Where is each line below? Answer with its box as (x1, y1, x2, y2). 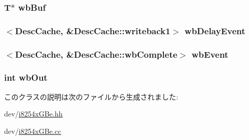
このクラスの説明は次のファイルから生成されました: (4, 91, 178, 102)
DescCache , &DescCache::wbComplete (15, 48, 178, 60)
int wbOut (4, 71, 48, 84)
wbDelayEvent (184, 24, 245, 37)
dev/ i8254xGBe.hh (4, 108, 63, 119)
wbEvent (191, 48, 229, 60)
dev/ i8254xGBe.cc (4, 125, 61, 136)
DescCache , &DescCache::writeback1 (15, 24, 171, 37)
